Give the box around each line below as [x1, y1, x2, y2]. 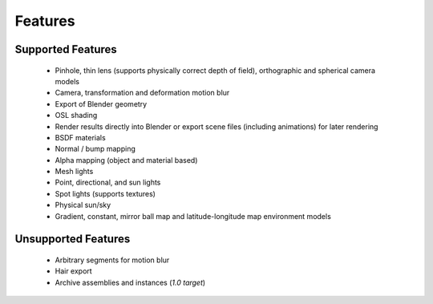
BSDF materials [55, 132, 106, 142]
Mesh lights [55, 167, 94, 176]
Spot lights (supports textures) [55, 188, 156, 198]
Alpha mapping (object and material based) [55, 155, 198, 164]
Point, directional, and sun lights [55, 177, 161, 188]
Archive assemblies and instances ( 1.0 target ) [55, 278, 206, 287]
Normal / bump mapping [55, 144, 136, 154]
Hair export [55, 266, 92, 276]
